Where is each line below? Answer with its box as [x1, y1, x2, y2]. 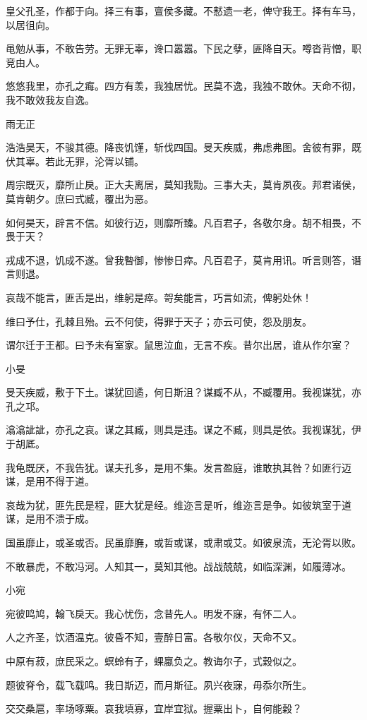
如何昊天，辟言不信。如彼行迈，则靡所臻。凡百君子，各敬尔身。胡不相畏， [6, 215, 351, 229]
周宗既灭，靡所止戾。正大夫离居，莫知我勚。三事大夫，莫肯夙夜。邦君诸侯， [6, 177, 361, 192]
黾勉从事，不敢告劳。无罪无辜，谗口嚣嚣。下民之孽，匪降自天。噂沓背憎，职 [6, 41, 361, 56]
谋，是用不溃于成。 [6, 511, 95, 526]
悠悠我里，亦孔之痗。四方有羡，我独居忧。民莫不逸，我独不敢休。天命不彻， [6, 78, 361, 93]
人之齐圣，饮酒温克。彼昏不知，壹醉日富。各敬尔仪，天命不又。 [6, 630, 302, 644]
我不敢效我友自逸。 [6, 92, 95, 107]
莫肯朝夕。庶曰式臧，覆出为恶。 [6, 191, 154, 205]
